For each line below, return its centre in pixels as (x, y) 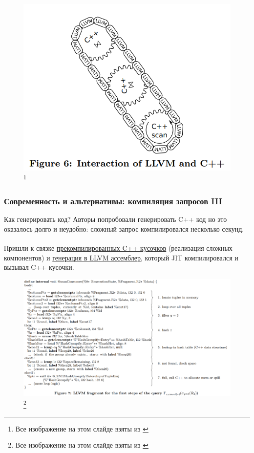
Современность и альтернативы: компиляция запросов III (113, 201)
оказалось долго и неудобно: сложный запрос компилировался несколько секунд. (124, 228)
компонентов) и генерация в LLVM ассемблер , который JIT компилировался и (121, 257)
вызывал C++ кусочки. (39, 267)
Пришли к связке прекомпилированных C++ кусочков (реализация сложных (118, 248)
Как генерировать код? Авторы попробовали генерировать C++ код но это (116, 219)
